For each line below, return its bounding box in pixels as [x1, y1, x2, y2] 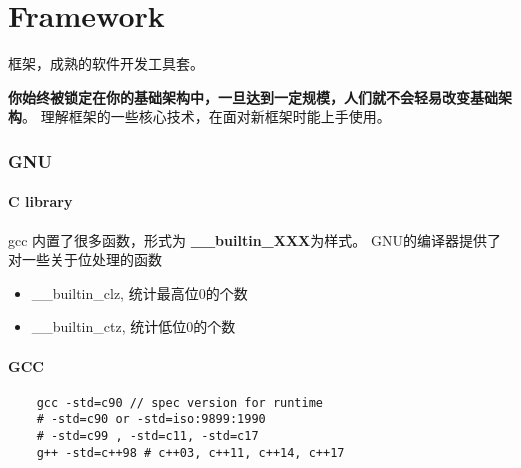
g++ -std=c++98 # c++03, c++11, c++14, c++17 [36, 445, 345, 460]
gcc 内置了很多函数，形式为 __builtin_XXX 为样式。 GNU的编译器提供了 [8, 229, 501, 250]
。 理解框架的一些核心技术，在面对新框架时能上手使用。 [22, 106, 391, 127]
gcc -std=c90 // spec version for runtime [36, 395, 323, 410]
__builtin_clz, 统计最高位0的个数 [31, 282, 248, 303]
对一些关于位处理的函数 [8, 249, 162, 270]
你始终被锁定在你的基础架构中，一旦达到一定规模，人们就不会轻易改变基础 [8, 86, 498, 107]
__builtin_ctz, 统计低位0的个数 [31, 316, 236, 337]
